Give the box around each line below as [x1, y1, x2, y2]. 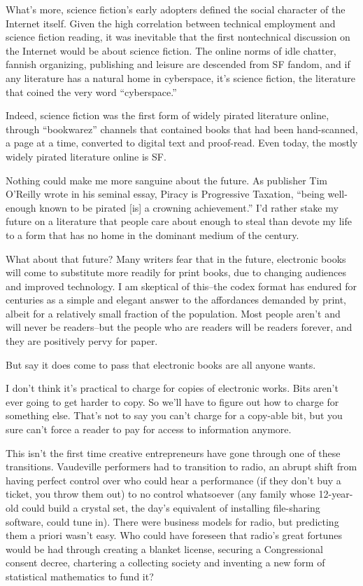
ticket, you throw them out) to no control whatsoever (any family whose [6, 486, 315, 501]
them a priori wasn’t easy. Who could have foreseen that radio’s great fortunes [6, 528, 342, 543]
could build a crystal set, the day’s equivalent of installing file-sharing [22, 500, 320, 515]
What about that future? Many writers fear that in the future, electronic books [6, 251, 346, 266]
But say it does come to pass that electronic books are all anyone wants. [6, 357, 316, 372]
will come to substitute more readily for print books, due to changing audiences [6, 265, 346, 280]
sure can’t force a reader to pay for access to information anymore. [6, 422, 292, 437]
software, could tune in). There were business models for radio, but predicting [6, 514, 339, 529]
